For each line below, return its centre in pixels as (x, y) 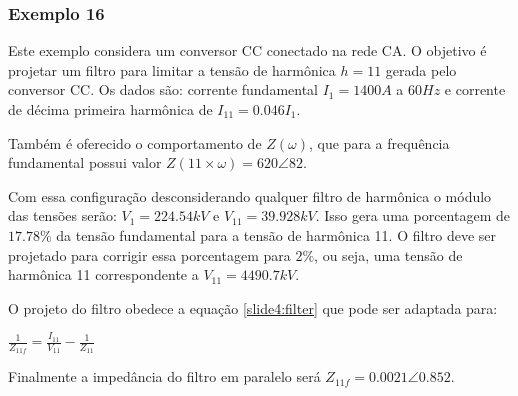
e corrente (475, 89)
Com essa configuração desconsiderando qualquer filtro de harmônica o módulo (250, 195)
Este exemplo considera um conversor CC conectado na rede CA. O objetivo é (247, 50)
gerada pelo (421, 69)
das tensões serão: (62, 215)
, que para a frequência (379, 142)
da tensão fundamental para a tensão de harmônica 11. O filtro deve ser (276, 234)
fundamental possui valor (85, 162)
